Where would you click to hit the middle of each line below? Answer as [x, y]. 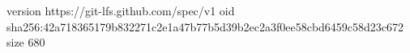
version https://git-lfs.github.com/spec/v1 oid [121, 10]
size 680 [26, 42]
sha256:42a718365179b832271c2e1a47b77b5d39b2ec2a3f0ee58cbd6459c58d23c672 [205, 26]
